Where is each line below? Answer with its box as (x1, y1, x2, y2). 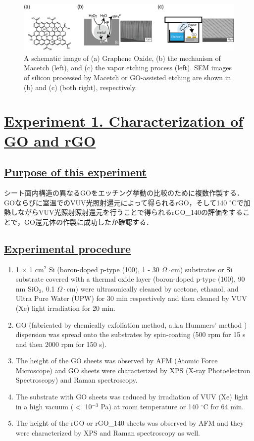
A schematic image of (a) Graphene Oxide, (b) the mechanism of (24, 52, 221, 63)
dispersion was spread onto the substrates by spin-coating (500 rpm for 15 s (15, 329, 246, 340)
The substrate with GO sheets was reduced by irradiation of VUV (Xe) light (15, 392, 249, 402)
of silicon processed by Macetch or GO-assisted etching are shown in (24, 72, 231, 83)
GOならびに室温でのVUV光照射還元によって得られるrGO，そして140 (4, 197, 227, 207)
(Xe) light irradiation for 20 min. (15, 302, 116, 313)
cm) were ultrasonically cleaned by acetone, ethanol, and (66, 283, 239, 294)
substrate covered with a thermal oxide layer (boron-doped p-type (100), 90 (15, 274, 245, 284)
